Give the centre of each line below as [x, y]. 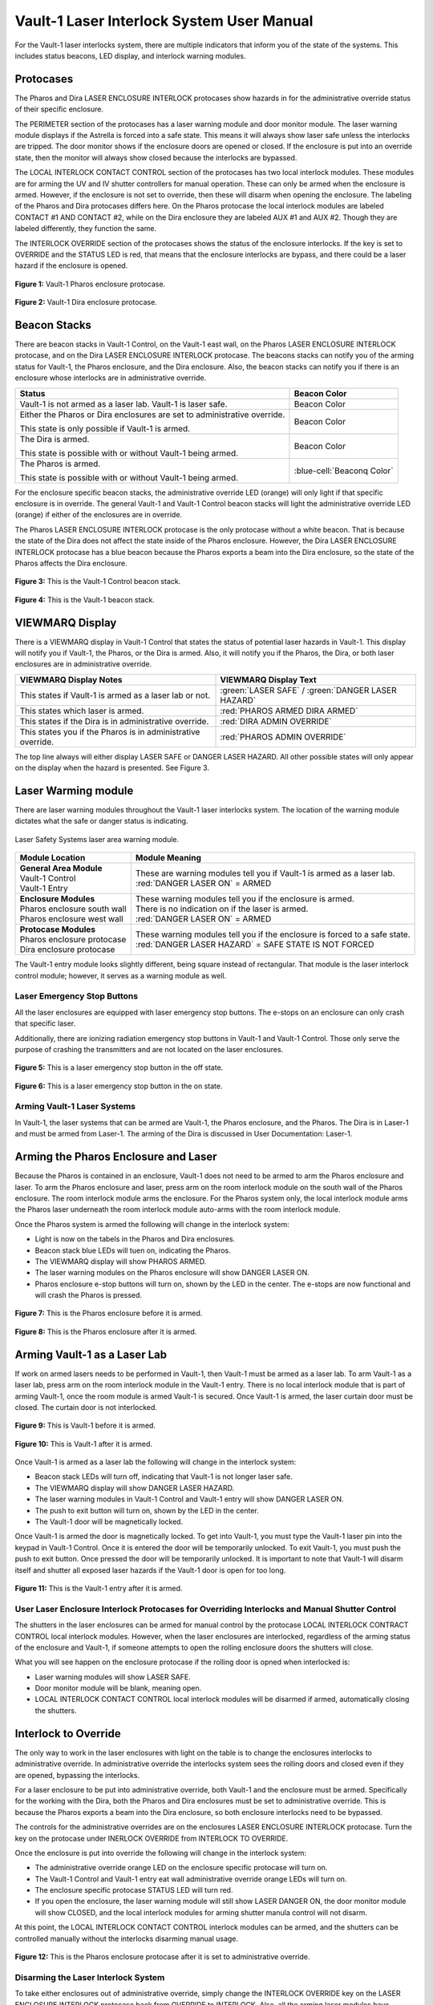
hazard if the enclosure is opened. [71, 265]
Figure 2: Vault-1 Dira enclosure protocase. [86, 302]
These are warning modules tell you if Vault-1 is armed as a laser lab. [265, 873]
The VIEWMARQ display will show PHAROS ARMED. [121, 1261]
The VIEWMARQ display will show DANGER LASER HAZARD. [135, 1488]
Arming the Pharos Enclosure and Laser [116, 1157]
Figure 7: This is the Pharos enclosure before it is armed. [109, 1313]
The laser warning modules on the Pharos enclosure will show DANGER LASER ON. [172, 1273]
